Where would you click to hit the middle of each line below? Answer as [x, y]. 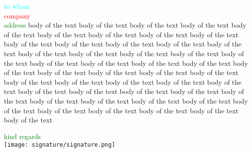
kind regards [23, 136]
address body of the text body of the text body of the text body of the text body [125, 25]
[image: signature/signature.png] [60, 145]
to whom [17, 6]
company [17, 15]
